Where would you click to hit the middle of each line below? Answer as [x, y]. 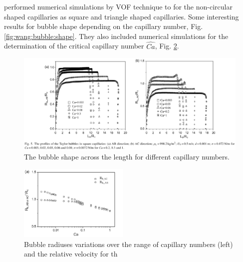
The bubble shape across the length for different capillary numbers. [127, 157]
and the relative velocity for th [71, 254]
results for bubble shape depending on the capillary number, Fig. [104, 26]
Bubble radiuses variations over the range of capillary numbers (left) [128, 244]
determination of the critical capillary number [74, 46]
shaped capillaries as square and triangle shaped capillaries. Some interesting [121, 16]
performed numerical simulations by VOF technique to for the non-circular [118, 6]
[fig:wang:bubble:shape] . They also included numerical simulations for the [116, 36]
